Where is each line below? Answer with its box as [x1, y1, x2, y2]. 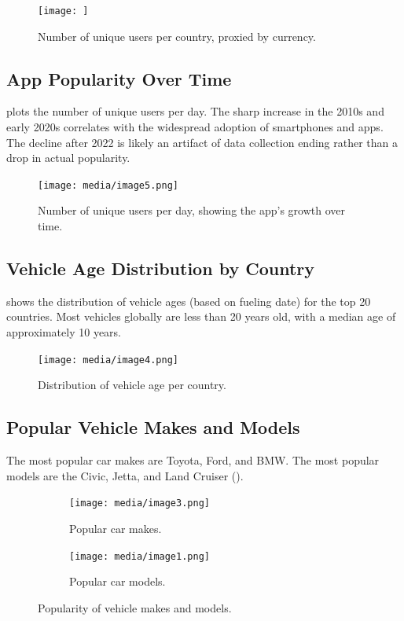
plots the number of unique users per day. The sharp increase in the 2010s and [6, 103, 384, 119]
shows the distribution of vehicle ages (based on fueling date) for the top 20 [6, 292, 371, 309]
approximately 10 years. [6, 324, 121, 340]
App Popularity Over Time [6, 66, 232, 90]
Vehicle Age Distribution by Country [6, 256, 314, 281]
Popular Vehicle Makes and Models [6, 415, 300, 439]
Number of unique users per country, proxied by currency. [38, 28, 316, 44]
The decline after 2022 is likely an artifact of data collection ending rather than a [6, 134, 398, 150]
